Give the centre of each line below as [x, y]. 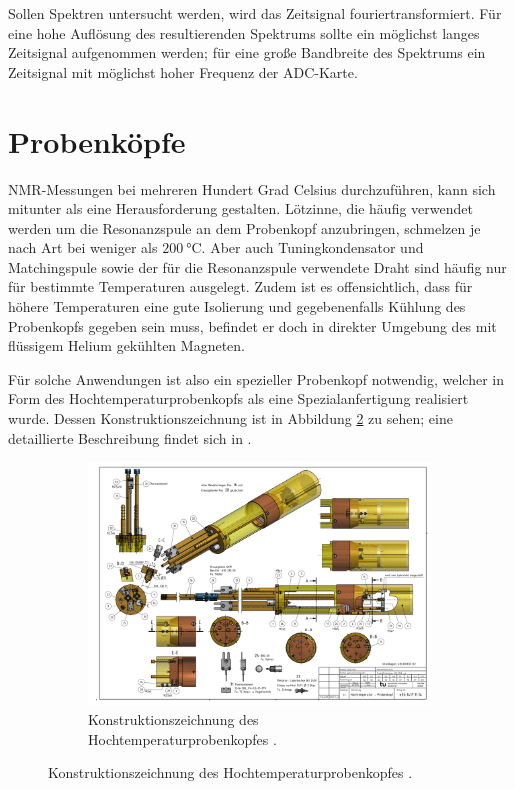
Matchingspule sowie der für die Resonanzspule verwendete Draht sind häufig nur [257, 266]
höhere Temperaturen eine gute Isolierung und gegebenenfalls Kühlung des [237, 306]
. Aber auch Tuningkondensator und [312, 247]
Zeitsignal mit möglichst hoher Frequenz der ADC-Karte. [183, 71]
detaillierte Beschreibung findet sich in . [130, 437]
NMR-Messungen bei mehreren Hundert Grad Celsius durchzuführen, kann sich [252, 188]
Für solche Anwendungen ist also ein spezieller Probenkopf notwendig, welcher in [256, 378]
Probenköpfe [97, 140]
